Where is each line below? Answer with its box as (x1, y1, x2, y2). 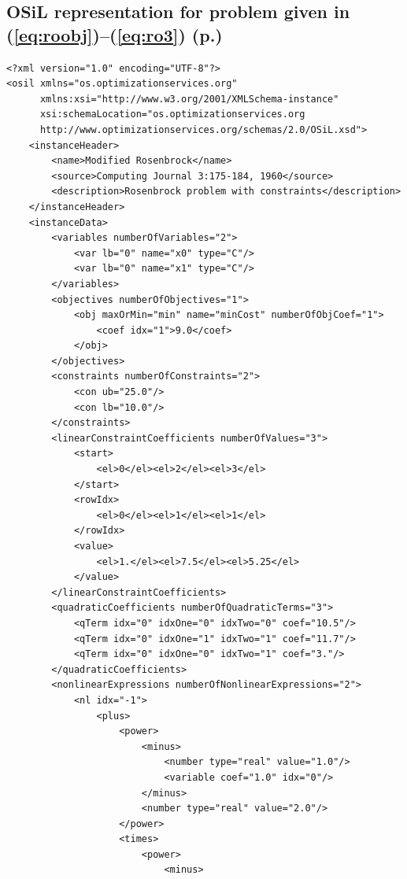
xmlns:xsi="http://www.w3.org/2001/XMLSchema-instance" (39, 93, 339, 105)
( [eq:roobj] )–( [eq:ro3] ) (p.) (6, 22, 223, 46)
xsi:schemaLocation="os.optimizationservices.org (39, 109, 305, 120)
